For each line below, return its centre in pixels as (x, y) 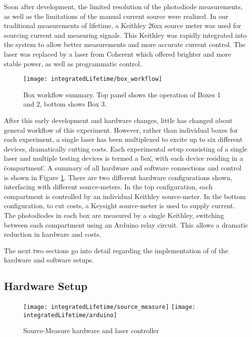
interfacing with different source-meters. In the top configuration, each (108, 187)
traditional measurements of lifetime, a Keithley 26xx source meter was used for (123, 25)
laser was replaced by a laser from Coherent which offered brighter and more (118, 54)
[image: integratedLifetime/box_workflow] (93, 79)
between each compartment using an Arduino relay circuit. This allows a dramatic (126, 224)
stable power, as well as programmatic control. (73, 63)
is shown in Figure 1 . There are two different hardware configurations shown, (118, 177)
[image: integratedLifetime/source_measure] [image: (110, 307)
